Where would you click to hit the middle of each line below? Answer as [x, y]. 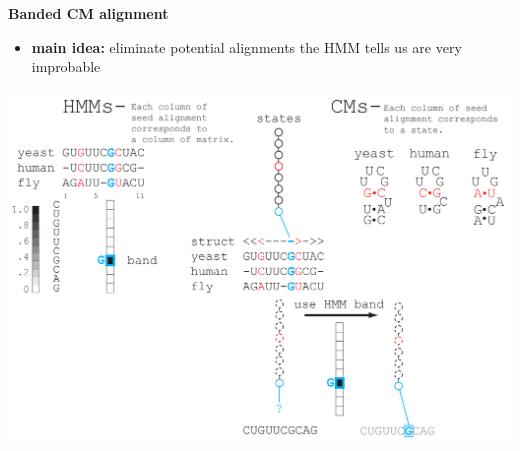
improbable [66, 66]
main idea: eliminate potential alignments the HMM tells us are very [246, 46]
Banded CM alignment [88, 13]
